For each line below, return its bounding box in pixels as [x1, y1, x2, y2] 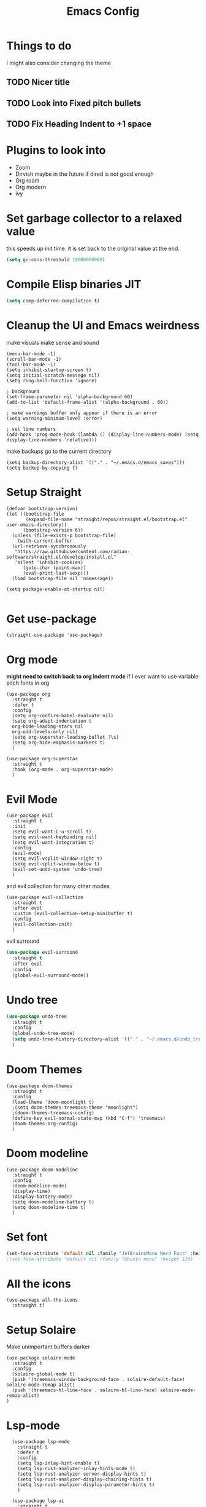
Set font [6, 1230, 48, 1244]
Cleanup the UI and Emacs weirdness [6, 318, 200, 332]
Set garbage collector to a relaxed [6, 211, 182, 226]
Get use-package [6, 612, 97, 626]
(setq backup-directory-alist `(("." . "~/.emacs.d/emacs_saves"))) [6, 459, 185, 465]
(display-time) [12, 1188, 51, 1194]
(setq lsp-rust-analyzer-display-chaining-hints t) [17, 1476, 152, 1482]
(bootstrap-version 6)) [22, 527, 84, 533]
